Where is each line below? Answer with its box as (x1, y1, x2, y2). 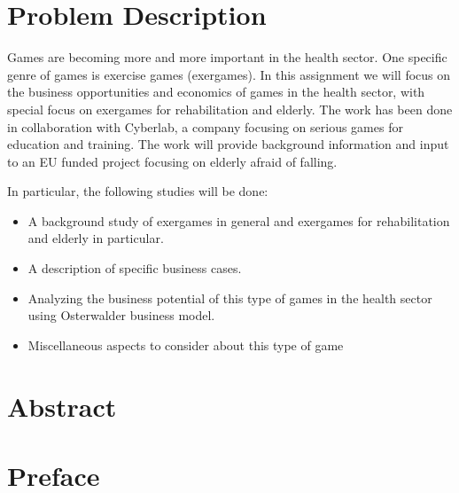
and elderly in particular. (27, 229, 164, 247)
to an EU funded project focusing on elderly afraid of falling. (7, 152, 338, 170)
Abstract (7, 387, 117, 424)
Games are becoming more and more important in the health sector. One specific (7, 48, 447, 67)
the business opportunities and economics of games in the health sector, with (7, 82, 425, 101)
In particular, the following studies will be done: (7, 182, 268, 200)
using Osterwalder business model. (27, 306, 215, 325)
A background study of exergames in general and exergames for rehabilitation (27, 211, 450, 230)
